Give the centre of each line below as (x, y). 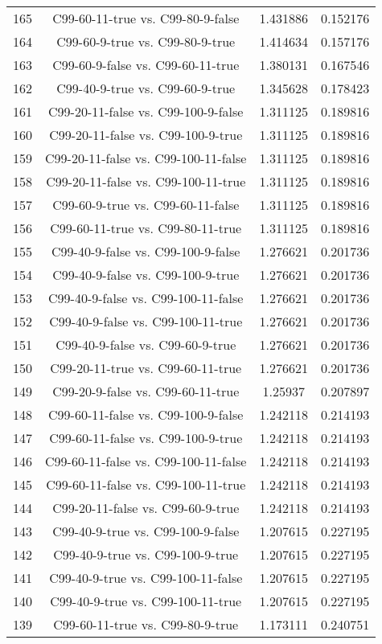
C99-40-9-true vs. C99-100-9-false (146, 531)
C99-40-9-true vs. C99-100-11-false (146, 578)
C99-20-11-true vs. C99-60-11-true (146, 368)
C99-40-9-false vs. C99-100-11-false (146, 298)
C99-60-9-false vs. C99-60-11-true (146, 65)
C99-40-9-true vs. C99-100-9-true (146, 554)
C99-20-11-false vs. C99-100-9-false (146, 111)
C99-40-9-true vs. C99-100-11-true (146, 601)
